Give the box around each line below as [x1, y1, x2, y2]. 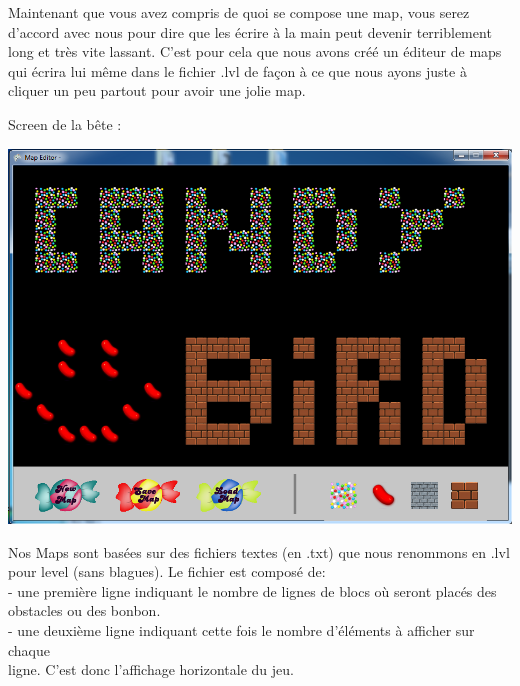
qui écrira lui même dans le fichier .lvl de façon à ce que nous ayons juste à [8, 60, 467, 81]
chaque [8, 639, 50, 660]
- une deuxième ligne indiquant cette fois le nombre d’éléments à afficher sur [8, 619, 475, 640]
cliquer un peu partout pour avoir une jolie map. [8, 80, 306, 101]
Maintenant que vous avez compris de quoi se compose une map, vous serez [8, 2, 470, 22]
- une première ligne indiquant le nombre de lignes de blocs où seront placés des [8, 580, 497, 601]
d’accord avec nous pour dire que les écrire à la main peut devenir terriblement [8, 21, 492, 42]
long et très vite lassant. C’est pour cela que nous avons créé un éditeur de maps [8, 41, 502, 62]
